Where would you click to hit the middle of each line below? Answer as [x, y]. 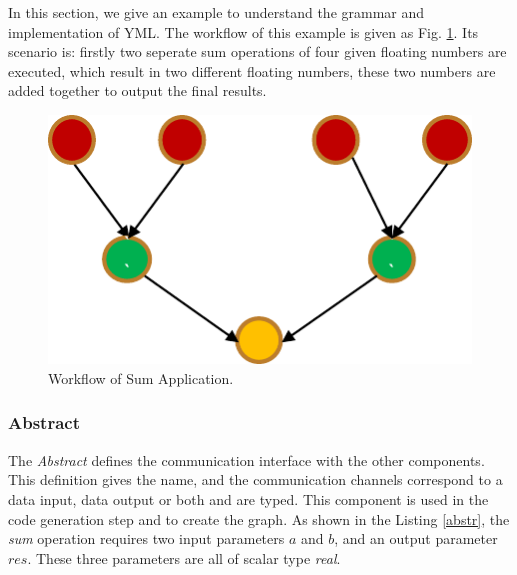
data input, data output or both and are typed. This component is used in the [248, 498]
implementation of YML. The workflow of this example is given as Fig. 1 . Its [243, 31]
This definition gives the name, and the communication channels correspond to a [255, 479]
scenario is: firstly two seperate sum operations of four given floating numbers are [257, 51]
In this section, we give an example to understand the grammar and [216, 12]
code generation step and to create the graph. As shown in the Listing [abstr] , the [259, 518]
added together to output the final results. [137, 90]
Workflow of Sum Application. [141, 377]
